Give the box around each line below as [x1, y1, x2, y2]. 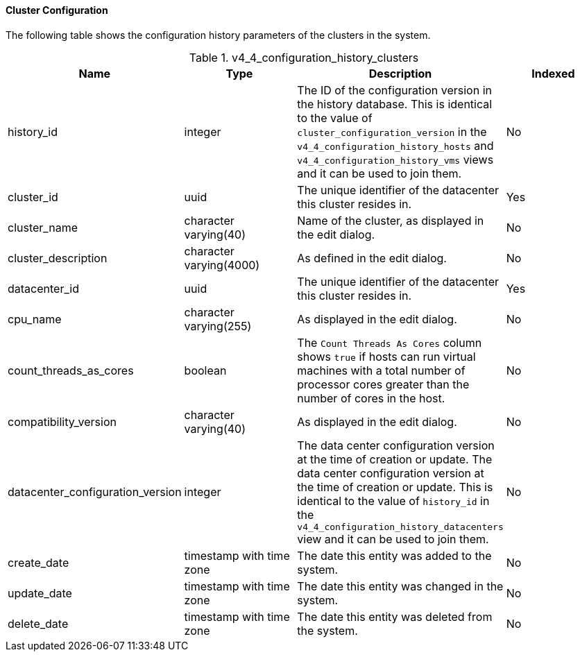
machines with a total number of [297, 363, 466, 377]
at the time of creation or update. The [297, 452, 493, 466]
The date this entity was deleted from [297, 609, 493, 624]
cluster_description [8, 250, 108, 265]
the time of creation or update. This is [297, 479, 493, 494]
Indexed [531, 66, 575, 80]
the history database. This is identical [297, 96, 493, 111]
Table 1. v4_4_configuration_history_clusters [189, 50, 419, 65]
